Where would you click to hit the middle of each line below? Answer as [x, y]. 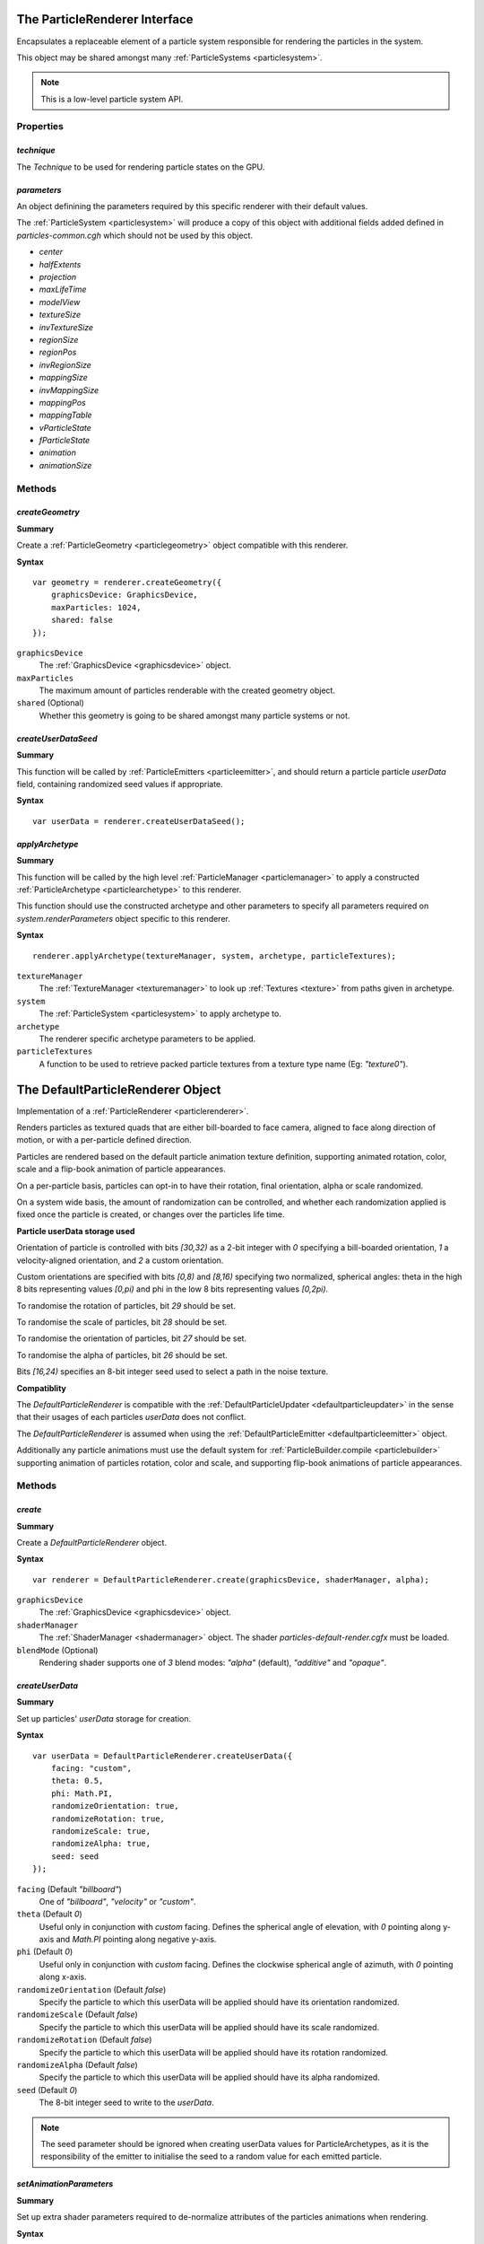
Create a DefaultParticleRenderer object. [92, 1542]
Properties [40, 127]
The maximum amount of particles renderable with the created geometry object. [187, 690]
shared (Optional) [50, 703]
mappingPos [62, 402]
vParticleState [65, 427]
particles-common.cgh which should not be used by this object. [134, 235]
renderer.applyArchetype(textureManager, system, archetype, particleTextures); [215, 955]
